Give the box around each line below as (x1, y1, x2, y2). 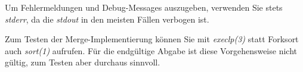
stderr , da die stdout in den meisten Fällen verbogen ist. (5, 12, 209, 25)
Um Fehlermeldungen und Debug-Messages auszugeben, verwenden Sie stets (5, 1, 283, 13)
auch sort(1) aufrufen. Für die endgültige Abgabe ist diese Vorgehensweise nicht (5, 44, 297, 57)
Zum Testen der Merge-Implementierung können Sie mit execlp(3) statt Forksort (5, 33, 299, 45)
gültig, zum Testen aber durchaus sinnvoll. (5, 56, 160, 68)
